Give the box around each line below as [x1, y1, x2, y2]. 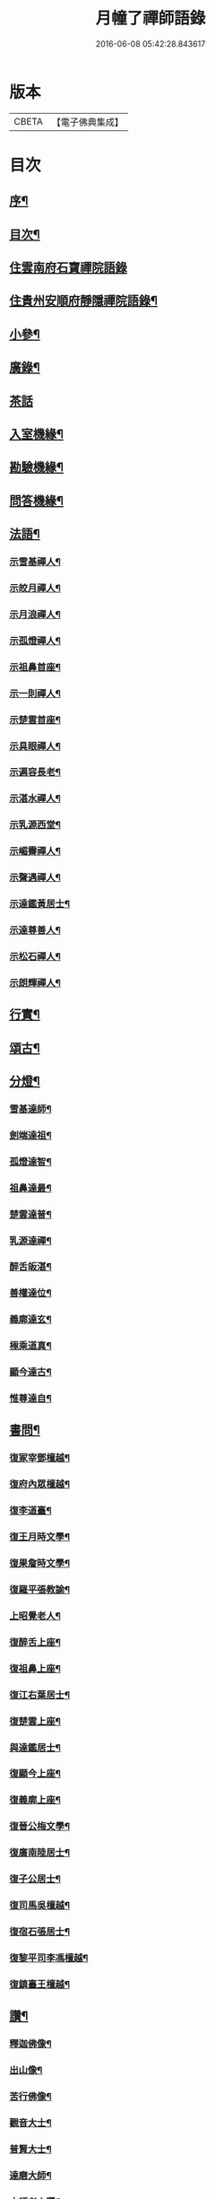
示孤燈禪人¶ [9, 634, 61, 647]
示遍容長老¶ [9, 766, 61, 779]
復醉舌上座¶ [9, 1636, 61, 1648]
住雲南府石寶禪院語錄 [9, 260, 127, 275]
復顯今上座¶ [9, 1767, 61, 1780]
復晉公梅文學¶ [9, 1820, 70, 1833]
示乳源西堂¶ [9, 818, 61, 831]
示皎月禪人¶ [9, 582, 61, 595]
